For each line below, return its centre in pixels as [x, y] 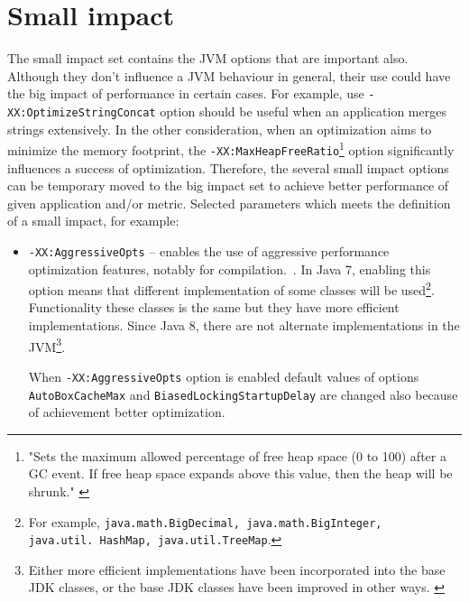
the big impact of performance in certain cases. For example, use [186, 93]
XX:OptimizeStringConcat [82, 112]
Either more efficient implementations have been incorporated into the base [237, 569]
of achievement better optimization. [127, 412]
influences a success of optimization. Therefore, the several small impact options [228, 167]
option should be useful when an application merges [303, 111]
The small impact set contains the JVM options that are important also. [208, 58]
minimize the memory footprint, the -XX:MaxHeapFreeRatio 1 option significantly [231, 148]
